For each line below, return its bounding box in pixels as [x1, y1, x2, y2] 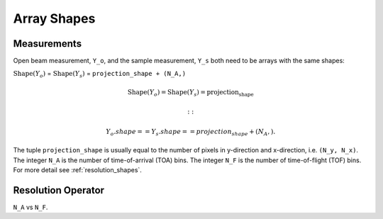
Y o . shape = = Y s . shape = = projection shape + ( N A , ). [106, 128, 276, 137]
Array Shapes [13, 11, 96, 26]
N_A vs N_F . [13, 203, 48, 211]
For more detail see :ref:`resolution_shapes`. [13, 165, 142, 174]
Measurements [13, 38, 82, 50]
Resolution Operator [13, 184, 105, 196]
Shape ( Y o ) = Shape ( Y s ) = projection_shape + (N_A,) [13, 69, 187, 79]
